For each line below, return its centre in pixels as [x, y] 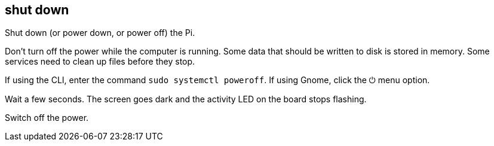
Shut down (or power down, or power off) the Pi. [100, 33]
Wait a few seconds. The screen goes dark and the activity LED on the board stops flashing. [186, 99]
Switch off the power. [47, 118]
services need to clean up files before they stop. [100, 62]
